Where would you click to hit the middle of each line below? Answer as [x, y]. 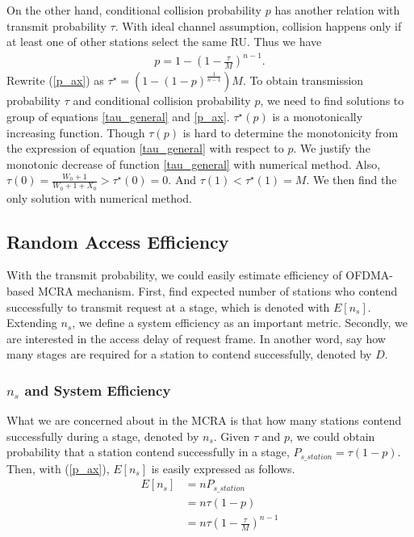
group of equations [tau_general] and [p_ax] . [118, 116]
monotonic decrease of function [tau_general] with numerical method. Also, [194, 164]
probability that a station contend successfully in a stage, [148, 452]
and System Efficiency [98, 390]
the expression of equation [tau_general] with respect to [145, 148]
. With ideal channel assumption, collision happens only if [258, 25]
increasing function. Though [76, 132]
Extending [32, 323]
